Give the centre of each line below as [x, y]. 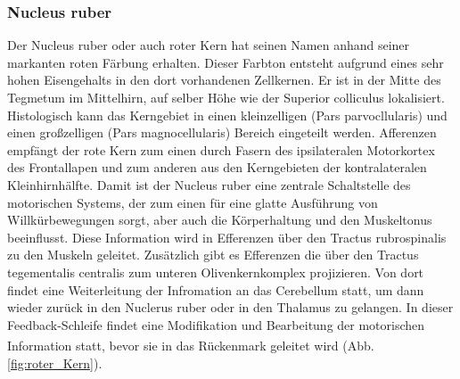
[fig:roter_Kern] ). [55, 363]
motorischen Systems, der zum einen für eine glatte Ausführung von [193, 202]
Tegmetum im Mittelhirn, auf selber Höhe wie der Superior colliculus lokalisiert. [226, 97]
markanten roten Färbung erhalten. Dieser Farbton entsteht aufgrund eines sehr [226, 62]
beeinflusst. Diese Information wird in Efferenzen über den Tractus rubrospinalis [227, 237]
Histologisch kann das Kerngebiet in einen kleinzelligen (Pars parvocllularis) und [227, 115]
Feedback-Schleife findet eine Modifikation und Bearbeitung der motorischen [216, 324]
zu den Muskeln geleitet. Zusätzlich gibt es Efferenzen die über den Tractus [213, 255]
